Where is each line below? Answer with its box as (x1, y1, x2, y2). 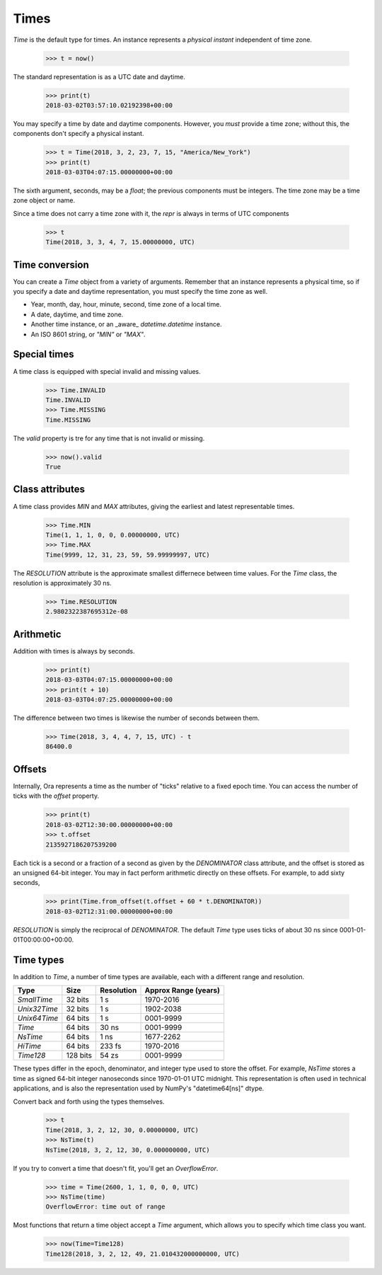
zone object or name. (13, 196, 76, 205)
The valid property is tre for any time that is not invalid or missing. (13, 434, 205, 442)
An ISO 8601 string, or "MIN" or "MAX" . (30, 330, 146, 338)
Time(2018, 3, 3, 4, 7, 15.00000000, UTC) (45, 238, 195, 246)
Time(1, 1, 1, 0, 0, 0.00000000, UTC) (45, 531, 180, 539)
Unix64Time (17, 1013, 59, 1023)
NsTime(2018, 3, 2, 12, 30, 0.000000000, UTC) (45, 1145, 210, 1154)
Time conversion (13, 258, 89, 270)
